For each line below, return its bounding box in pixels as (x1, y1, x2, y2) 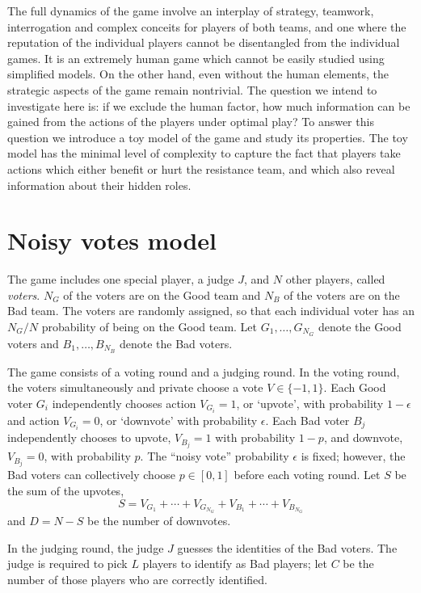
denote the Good (318, 318, 402, 335)
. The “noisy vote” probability (140, 448, 289, 465)
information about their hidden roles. (7, 176, 192, 193)
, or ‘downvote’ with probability (99, 412, 258, 429)
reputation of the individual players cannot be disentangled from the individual (7, 34, 400, 51)
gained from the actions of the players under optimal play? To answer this (7, 113, 374, 130)
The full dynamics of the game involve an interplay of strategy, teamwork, (7, 2, 374, 19)
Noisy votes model (7, 224, 217, 257)
